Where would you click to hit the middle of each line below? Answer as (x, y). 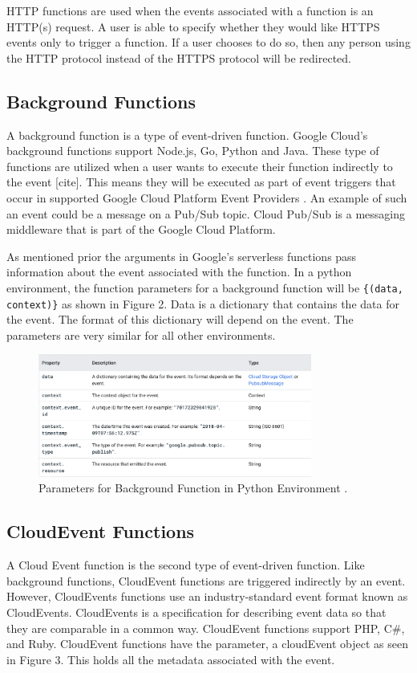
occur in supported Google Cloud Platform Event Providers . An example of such (207, 197)
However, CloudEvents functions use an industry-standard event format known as (207, 596)
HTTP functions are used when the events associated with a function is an (190, 10)
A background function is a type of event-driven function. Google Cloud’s (187, 135)
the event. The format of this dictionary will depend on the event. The (180, 319)
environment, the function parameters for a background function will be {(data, (205, 287)
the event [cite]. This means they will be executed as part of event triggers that (201, 182)
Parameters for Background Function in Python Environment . (193, 488)
